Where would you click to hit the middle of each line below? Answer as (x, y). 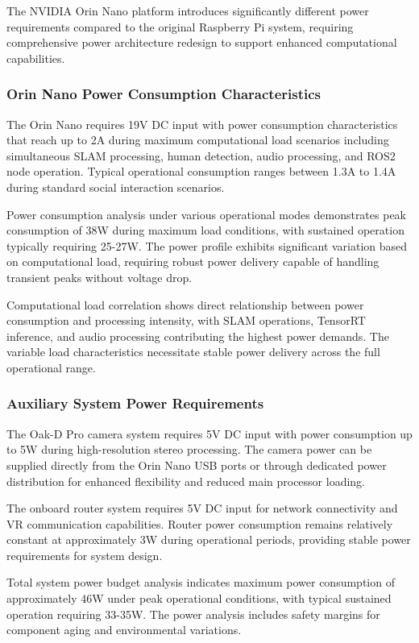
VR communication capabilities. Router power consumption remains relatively (200, 523)
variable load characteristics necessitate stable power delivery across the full (193, 352)
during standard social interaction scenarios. (116, 187)
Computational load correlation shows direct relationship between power (185, 304)
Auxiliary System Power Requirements (135, 403)
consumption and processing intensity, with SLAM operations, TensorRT (186, 320)
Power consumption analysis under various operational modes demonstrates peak (206, 214)
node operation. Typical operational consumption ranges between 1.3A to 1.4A (201, 171)
